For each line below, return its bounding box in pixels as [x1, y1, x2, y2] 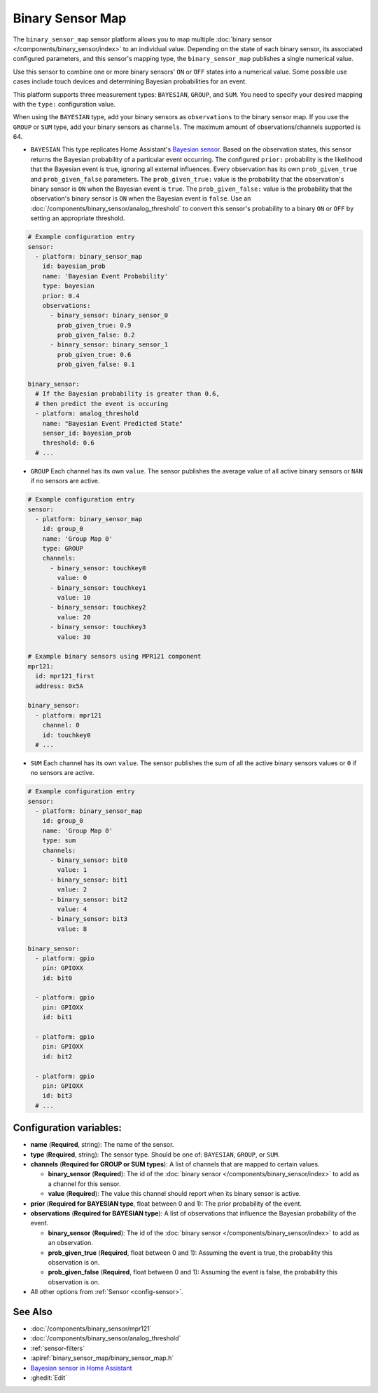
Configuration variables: [13, 1122, 122, 1134]
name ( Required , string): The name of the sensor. [30, 1140, 174, 1149]
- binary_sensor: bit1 [50, 875, 128, 884]
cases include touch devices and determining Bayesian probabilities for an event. [13, 77, 248, 86]
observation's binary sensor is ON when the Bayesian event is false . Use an [30, 194, 251, 203]
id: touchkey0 [42, 731, 91, 739]
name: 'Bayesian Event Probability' [42, 272, 168, 280]
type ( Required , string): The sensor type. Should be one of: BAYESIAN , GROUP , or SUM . [30, 1150, 280, 1159]
